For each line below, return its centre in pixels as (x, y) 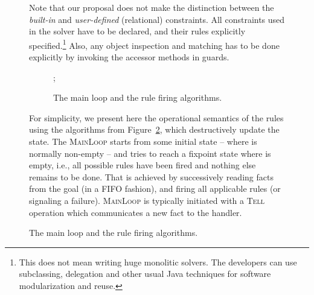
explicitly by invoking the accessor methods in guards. (129, 57)
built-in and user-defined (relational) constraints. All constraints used (157, 19)
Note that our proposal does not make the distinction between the (152, 7)
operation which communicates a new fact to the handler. (136, 212)
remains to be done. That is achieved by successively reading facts (151, 176)
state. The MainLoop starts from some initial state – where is (143, 141)
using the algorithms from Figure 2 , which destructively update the (154, 129)
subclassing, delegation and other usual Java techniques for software (145, 274)
